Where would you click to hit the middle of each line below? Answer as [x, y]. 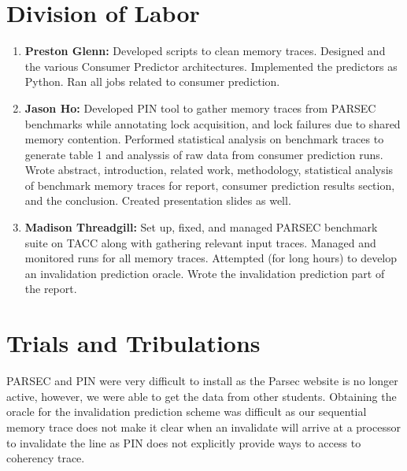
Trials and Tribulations [133, 343]
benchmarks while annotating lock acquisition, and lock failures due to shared [213, 123]
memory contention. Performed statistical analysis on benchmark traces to [204, 139]
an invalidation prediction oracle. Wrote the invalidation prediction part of [205, 273]
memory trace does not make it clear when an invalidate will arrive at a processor [203, 426]
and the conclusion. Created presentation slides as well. [158, 200]
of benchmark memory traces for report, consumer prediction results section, [210, 185]
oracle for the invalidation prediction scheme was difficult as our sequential [187, 412]
